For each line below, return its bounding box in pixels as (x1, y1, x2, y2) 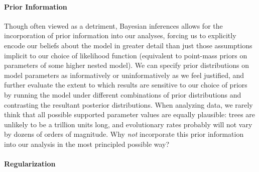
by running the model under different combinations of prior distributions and (4, 89, 241, 100)
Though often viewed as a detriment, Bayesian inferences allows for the (4, 20, 223, 31)
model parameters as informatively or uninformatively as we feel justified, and (4, 69, 244, 80)
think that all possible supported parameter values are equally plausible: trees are (4, 109, 255, 120)
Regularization (4, 158, 56, 169)
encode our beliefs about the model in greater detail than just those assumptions (4, 40, 252, 50)
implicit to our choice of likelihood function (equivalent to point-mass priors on (4, 50, 247, 60)
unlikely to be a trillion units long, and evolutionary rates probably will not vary (4, 119, 252, 129)
